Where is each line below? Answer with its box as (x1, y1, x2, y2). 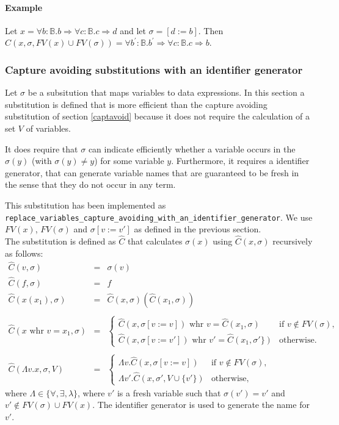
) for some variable (94, 154, 164, 167)
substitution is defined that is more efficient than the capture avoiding (5, 98, 268, 110)
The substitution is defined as (5, 235, 116, 248)
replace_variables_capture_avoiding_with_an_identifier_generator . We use (5, 210, 313, 223)
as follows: (5, 246, 43, 259)
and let (120, 24, 146, 37)
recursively (272, 235, 313, 248)
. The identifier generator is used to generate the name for (92, 398, 310, 411)
